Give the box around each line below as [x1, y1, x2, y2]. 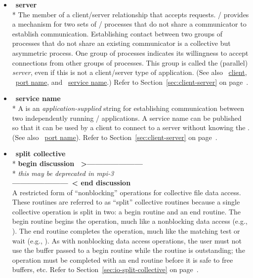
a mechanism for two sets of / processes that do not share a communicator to [12, 19, 247, 29]
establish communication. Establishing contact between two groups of [12, 28, 223, 38]
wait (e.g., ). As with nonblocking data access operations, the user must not [12, 235, 242, 245]
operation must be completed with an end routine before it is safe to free [12, 254, 233, 265]
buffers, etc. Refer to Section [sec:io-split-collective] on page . [12, 264, 199, 275]
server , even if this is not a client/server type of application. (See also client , [12, 67, 247, 77]
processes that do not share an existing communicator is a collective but [12, 38, 231, 48]
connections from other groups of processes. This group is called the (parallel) [12, 57, 248, 68]
